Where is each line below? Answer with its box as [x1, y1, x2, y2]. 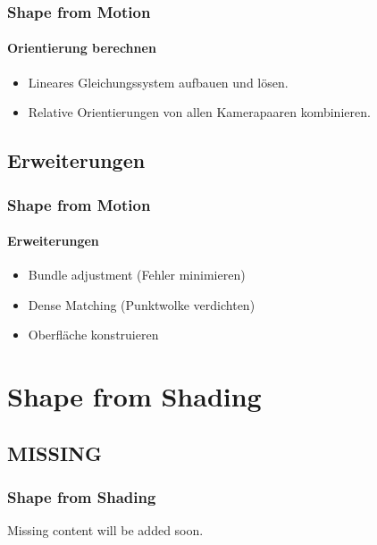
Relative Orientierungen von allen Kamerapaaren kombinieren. [28, 103, 371, 122]
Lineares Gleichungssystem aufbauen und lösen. [28, 72, 289, 91]
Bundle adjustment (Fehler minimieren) [28, 265, 246, 284]
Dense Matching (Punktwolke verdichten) [28, 295, 256, 314]
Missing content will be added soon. [7, 521, 204, 540]
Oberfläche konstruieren [28, 325, 159, 344]
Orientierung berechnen [7, 38, 156, 57]
